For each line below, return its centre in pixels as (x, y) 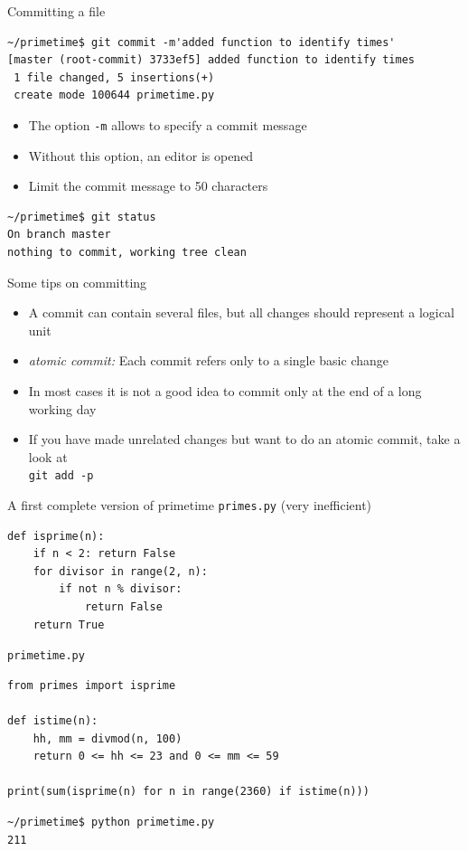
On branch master (59, 235)
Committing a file (56, 11)
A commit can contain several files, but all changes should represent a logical (241, 312)
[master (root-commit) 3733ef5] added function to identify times (211, 60)
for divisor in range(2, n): (120, 571)
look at (48, 456)
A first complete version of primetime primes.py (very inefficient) (190, 505)
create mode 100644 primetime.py (114, 95)
